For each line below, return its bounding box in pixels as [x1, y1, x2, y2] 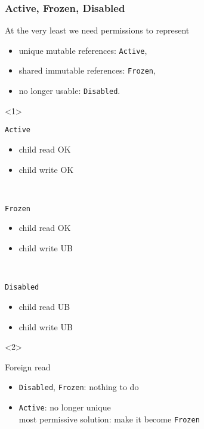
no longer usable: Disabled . [18, 84, 120, 97]
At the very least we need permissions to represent [5, 24, 190, 36]
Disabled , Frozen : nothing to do [18, 381, 139, 393]
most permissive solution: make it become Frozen [18, 412, 200, 425]
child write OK [18, 163, 74, 175]
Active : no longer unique [18, 400, 111, 413]
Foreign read [5, 360, 51, 373]
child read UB [18, 300, 70, 312]
